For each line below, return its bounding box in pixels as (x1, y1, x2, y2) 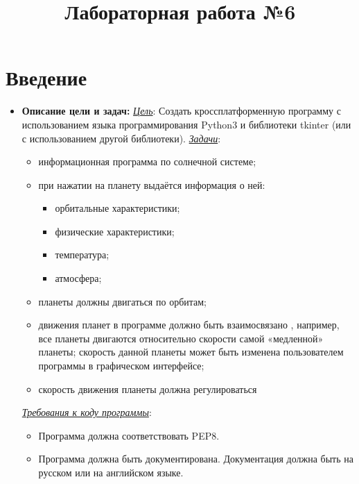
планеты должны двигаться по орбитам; (38, 294, 207, 308)
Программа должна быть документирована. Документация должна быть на (38, 451, 353, 466)
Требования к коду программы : (21, 405, 152, 419)
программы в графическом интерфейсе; (38, 358, 204, 373)
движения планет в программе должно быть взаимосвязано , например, (38, 317, 340, 332)
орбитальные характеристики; (55, 201, 180, 215)
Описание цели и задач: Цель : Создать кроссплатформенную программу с (21, 103, 341, 118)
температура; (55, 247, 110, 262)
